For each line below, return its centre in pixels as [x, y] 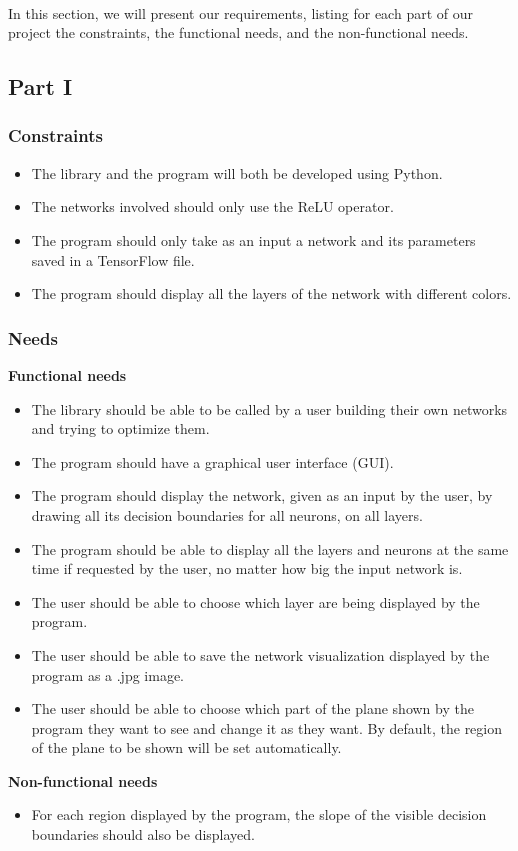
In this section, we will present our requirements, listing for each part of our [240, 12]
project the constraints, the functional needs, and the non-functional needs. [238, 32]
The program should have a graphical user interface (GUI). [212, 461]
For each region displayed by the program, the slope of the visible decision [259, 814]
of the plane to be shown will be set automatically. [186, 747]
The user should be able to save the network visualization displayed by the [260, 654]
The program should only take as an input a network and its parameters [253, 239]
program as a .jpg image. [108, 674]
